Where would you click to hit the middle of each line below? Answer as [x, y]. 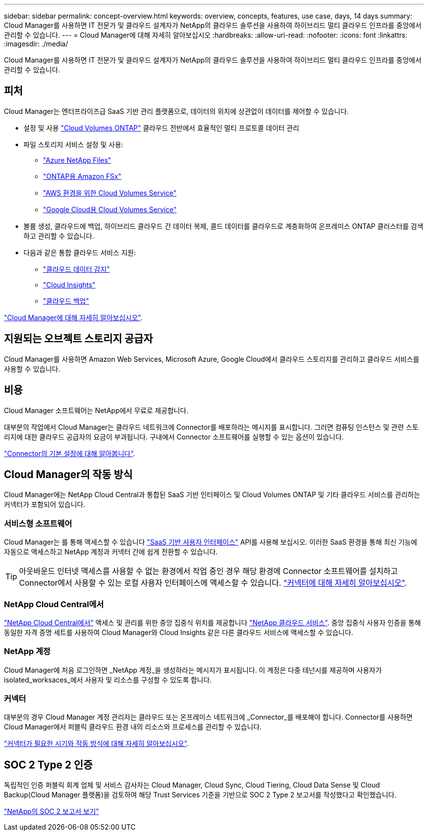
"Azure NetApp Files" [77, 160]
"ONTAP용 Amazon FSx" [82, 176]
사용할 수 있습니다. [32, 369]
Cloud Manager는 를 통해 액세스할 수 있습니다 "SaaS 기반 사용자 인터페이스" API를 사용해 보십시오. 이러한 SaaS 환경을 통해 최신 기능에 [211, 542]
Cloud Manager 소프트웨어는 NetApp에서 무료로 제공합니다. [96, 410]
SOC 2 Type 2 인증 [48, 765]
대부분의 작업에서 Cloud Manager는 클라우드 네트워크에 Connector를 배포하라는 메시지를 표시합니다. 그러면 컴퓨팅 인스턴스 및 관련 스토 [211, 427]
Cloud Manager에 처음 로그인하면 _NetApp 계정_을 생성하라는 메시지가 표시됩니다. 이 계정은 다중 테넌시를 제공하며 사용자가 [193, 670]
